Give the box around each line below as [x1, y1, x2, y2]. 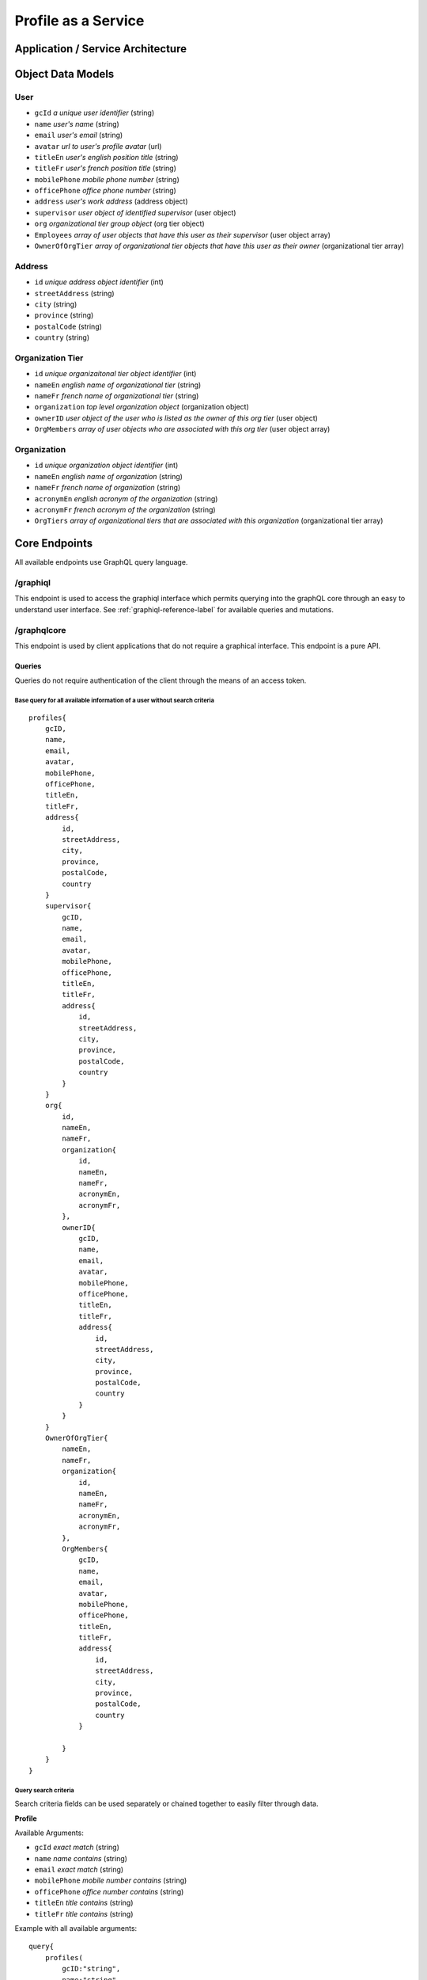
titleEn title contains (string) [34, 1898, 134, 1908]
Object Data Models [14, 67, 115, 81]
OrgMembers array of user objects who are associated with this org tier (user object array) [34, 425, 331, 434]
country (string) [34, 333, 90, 342]
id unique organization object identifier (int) [34, 460, 179, 470]
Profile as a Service [14, 12, 145, 29]
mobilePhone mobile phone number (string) [34, 174, 179, 184]
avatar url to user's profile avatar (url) [34, 141, 162, 150]
